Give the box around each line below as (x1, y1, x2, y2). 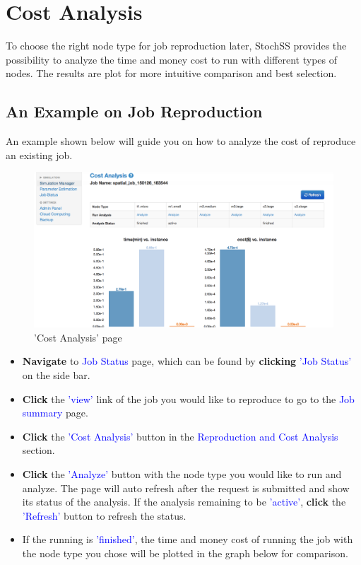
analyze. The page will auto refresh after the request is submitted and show (22, 480, 350, 495)
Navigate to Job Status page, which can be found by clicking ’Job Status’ (22, 354, 352, 368)
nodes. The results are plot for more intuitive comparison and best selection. (6, 66, 337, 81)
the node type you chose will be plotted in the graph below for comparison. (22, 545, 348, 560)
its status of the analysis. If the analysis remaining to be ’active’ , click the (22, 494, 346, 509)
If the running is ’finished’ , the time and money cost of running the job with (22, 532, 353, 547)
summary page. (22, 405, 88, 420)
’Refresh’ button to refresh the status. (22, 508, 187, 523)
